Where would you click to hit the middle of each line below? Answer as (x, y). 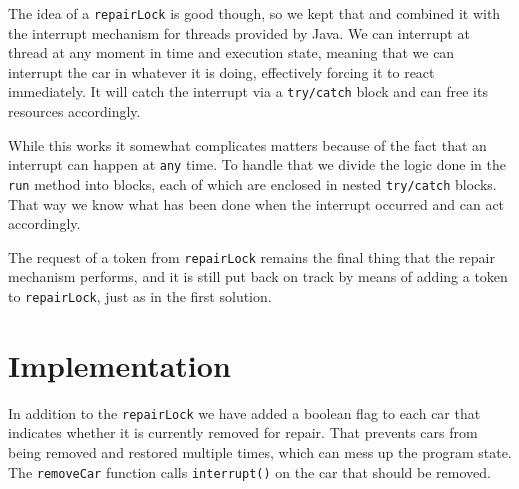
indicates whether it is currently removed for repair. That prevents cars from (243, 432)
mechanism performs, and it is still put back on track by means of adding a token (258, 276)
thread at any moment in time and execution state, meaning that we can (231, 52)
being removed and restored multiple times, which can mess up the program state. (260, 452)
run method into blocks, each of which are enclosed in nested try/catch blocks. (252, 183)
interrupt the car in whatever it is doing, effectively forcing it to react (221, 71)
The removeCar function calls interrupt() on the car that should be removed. (249, 471)
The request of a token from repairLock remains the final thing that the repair (251, 256)
